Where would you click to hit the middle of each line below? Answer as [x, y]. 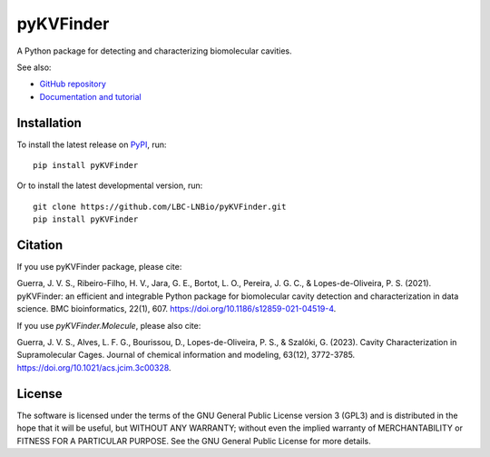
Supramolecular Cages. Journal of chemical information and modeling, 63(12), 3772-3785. [186, 355]
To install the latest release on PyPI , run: [92, 144]
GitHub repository [73, 84]
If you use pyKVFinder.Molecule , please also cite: [109, 325]
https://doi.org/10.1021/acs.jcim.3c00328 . [94, 367]
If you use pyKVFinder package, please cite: [99, 267]
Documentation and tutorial [90, 96]
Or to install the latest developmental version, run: [110, 185]
